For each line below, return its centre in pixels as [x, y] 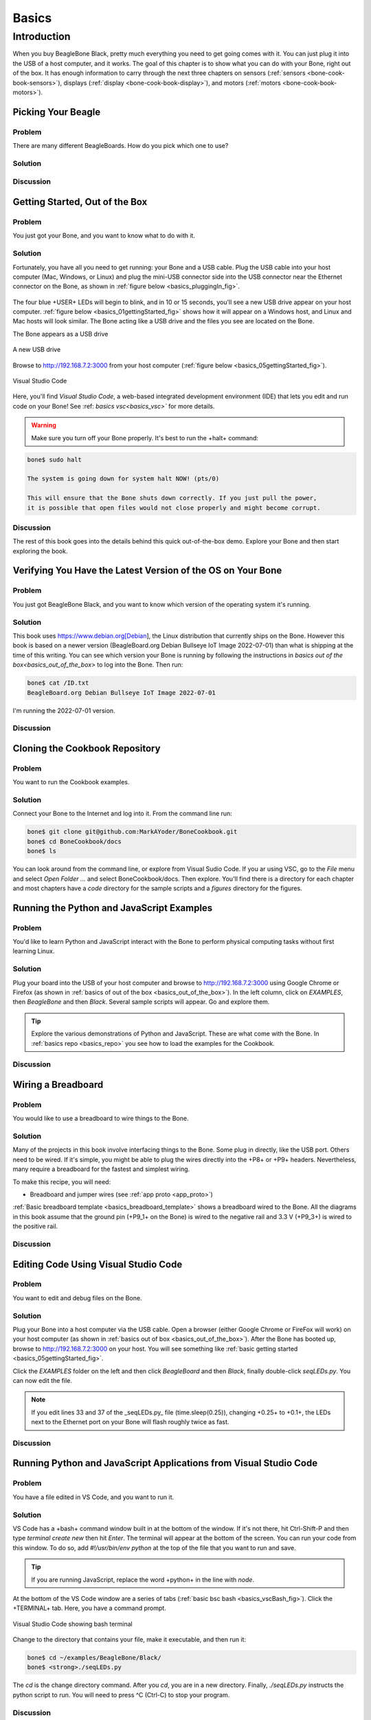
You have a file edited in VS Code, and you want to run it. [93, 1497]
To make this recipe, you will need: [62, 1182]
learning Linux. [34, 951]
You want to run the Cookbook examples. [71, 782]
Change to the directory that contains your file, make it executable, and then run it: [130, 1640]
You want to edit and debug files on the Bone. [77, 1298]
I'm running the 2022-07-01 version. [64, 710]
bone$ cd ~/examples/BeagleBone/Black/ [94, 1658]
